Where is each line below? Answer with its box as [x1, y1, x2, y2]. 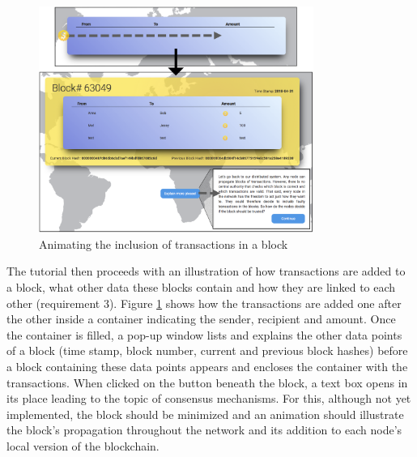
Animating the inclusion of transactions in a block [39, 235, 288, 252]
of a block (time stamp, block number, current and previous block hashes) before [6, 342, 408, 359]
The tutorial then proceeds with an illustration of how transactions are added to [6, 263, 406, 280]
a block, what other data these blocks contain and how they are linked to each [6, 279, 396, 295]
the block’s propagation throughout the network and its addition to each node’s [6, 421, 402, 438]
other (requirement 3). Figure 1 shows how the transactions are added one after [6, 294, 402, 311]
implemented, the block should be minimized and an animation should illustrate [6, 405, 404, 422]
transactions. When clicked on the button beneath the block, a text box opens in [6, 374, 408, 391]
